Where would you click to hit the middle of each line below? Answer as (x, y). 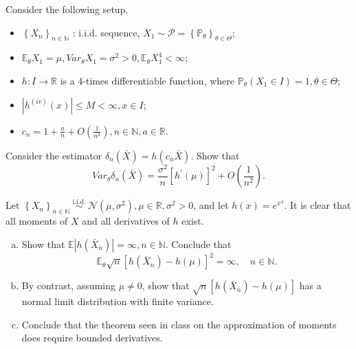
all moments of (37, 221)
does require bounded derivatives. (92, 338)
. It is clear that (318, 205)
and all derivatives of (126, 221)
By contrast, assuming (68, 285)
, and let (211, 205)
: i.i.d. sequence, (106, 32)
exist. (193, 221)
